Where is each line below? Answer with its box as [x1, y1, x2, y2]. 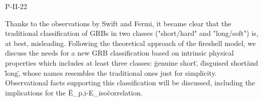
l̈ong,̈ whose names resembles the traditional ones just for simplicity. [5, 67, 217, 78]
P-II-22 [5, 1, 27, 11]
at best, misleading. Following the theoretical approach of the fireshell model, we [5, 37, 256, 48]
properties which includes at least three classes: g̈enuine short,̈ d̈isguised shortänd [5, 57, 258, 68]
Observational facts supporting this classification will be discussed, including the [5, 77, 255, 88]
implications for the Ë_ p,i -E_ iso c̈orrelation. [5, 87, 143, 97]
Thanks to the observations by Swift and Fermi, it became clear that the [5, 18, 232, 28]
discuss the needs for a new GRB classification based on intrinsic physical [5, 47, 234, 58]
